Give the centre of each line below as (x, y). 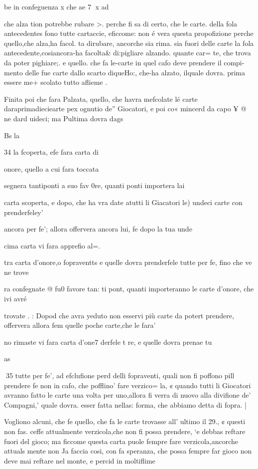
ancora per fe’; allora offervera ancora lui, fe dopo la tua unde (98, 229)
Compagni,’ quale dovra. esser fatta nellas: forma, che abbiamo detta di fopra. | (125, 404)
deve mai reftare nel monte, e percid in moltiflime (80, 460)
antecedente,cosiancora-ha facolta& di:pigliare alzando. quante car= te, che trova (128, 53)
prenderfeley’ (24, 212)
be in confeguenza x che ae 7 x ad (57, 6)
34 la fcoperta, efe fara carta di (51, 152)
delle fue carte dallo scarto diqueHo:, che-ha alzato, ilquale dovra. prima (135, 72)
